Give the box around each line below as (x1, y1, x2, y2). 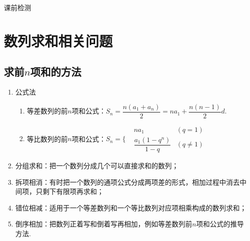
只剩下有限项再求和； (35, 186, 104, 196)
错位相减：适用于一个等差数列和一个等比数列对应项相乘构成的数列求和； (15, 202, 247, 212)
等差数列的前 (27, 106, 68, 116)
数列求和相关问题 (4, 31, 113, 50)
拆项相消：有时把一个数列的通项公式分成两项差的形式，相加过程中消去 (15, 177, 240, 187)
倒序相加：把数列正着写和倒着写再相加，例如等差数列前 (15, 219, 192, 229)
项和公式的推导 (196, 219, 244, 229)
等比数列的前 (27, 133, 68, 144)
